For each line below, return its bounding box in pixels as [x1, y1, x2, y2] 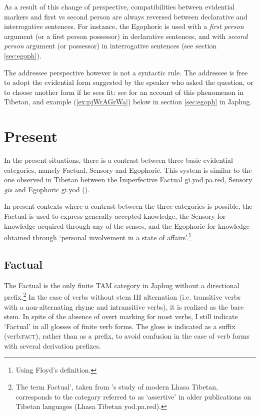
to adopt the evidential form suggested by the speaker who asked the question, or [4, 77, 253, 87]
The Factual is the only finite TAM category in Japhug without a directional [4, 280, 239, 290]
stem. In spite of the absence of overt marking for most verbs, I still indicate [4, 311, 238, 322]
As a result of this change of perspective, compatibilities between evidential [4, 1, 235, 11]
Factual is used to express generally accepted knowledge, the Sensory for [4, 211, 226, 221]
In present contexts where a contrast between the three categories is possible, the [4, 201, 252, 211]
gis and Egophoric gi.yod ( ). [4, 184, 90, 194]
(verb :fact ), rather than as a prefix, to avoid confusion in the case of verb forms [4, 331, 249, 341]
